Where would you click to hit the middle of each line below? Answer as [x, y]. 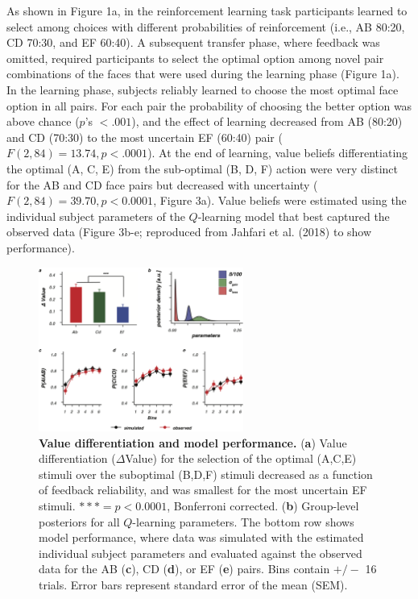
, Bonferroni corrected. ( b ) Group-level [263, 505]
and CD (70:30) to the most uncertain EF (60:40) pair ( [145, 137]
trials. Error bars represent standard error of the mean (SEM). [193, 584]
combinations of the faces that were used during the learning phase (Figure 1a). [203, 74]
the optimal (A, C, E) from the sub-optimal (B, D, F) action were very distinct [202, 168]
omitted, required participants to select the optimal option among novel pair [195, 58]
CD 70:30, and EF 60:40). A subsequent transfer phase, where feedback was [193, 42]
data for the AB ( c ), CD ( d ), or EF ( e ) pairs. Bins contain [184, 569]
